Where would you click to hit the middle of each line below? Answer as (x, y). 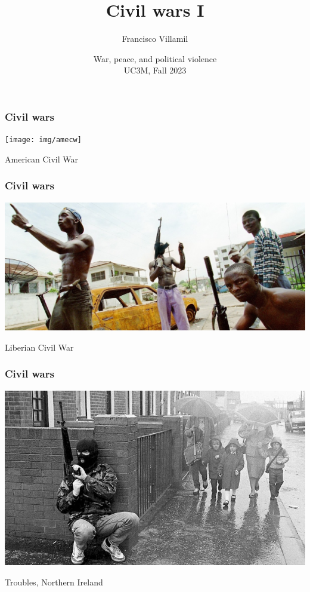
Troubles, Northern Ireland (54, 582)
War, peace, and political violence (155, 58)
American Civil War (41, 159)
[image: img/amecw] (43, 140)
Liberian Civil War (39, 347)
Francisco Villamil (155, 39)
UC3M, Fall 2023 (155, 70)
